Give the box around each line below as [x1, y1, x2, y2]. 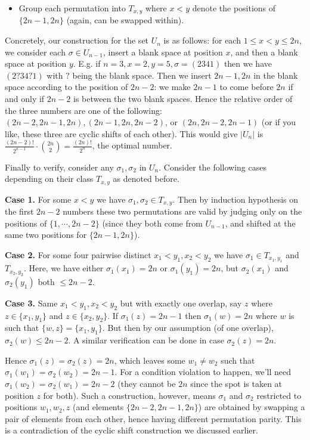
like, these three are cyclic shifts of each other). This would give [5, 127, 238, 140]
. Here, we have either [23, 262, 104, 274]
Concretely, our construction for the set [5, 34, 149, 47]
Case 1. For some [5, 193, 72, 205]
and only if [5, 92, 45, 105]
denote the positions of [192, 2, 276, 14]
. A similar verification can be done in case [68, 334, 224, 346]
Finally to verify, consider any [5, 160, 114, 173]
